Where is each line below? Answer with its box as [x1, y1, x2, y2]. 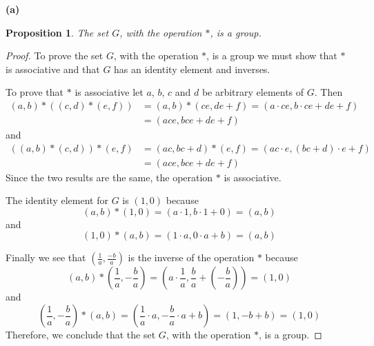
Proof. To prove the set [6, 48, 104, 63]
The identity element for [6, 193, 108, 207]
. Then [314, 85, 343, 99]
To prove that [6, 85, 64, 99]
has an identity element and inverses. [114, 61, 270, 76]
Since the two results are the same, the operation [6, 170, 213, 184]
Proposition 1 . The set [6, 25, 109, 39]
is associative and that [6, 61, 100, 76]
